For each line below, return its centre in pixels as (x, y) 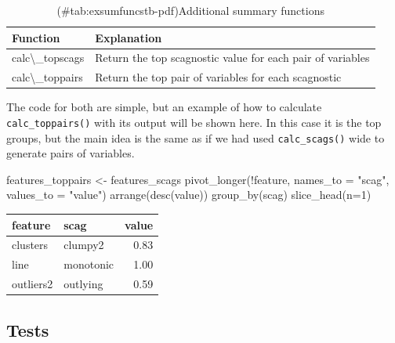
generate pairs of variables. (71, 153)
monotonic (89, 264)
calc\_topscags (48, 58)
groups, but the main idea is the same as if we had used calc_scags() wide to (196, 137)
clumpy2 (84, 245)
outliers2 (33, 284)
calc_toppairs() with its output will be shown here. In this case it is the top (194, 122)
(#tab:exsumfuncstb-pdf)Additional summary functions (190, 10)
